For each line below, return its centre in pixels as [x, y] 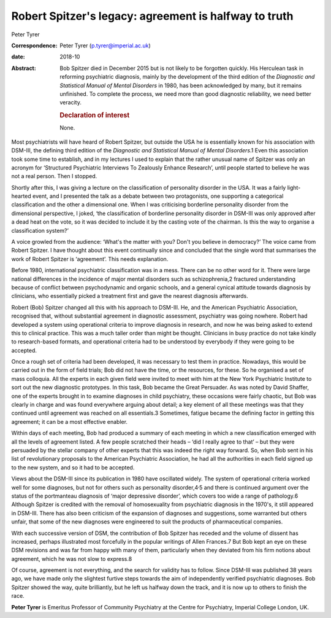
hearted [21, 196]
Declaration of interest [95, 115]
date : [18, 57]
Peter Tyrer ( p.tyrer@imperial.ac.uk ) [105, 45]
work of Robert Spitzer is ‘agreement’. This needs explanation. [90, 259]
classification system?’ [40, 230]
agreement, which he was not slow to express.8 [72, 558]
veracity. [71, 103]
